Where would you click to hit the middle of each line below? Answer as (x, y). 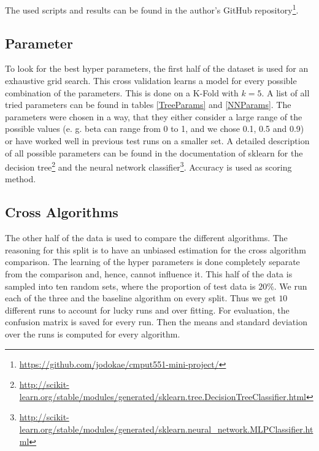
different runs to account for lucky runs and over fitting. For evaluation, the (147, 310)
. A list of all (286, 92)
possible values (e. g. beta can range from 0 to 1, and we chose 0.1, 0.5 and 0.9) (155, 129)
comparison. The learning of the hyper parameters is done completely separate (152, 262)
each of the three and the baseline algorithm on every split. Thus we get (140, 298)
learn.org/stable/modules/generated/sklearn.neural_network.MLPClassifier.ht (166, 429)
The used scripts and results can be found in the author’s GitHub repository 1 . (152, 9)
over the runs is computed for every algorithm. (93, 334)
